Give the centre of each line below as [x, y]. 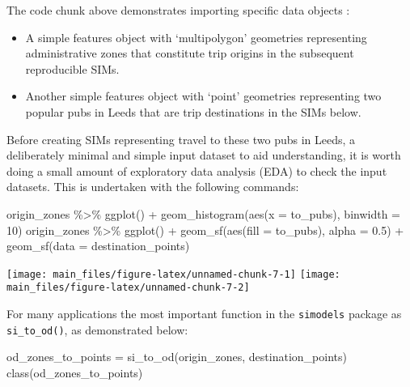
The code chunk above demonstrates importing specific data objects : [178, 10]
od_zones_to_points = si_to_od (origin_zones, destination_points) [177, 357]
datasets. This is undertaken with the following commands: [153, 187]
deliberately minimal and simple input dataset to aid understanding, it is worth [204, 155]
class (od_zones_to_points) [75, 372]
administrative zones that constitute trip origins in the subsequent [190, 53]
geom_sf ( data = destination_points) [98, 246]
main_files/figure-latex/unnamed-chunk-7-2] [128, 288]
